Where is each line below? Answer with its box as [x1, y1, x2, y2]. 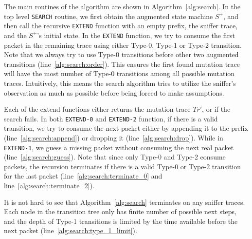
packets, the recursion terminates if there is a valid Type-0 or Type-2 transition [4, 161, 241, 171]
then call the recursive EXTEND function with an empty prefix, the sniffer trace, [4, 20, 238, 31]
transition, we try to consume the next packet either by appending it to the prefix [4, 123, 248, 133]
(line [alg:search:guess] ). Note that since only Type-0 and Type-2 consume [4, 152, 226, 162]
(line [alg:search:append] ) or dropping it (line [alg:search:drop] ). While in [4, 132, 223, 142]
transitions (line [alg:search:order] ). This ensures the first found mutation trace [4, 59, 240, 69]
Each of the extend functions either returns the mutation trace [4, 104, 191, 114]
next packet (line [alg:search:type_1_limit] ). [4, 225, 137, 236]
